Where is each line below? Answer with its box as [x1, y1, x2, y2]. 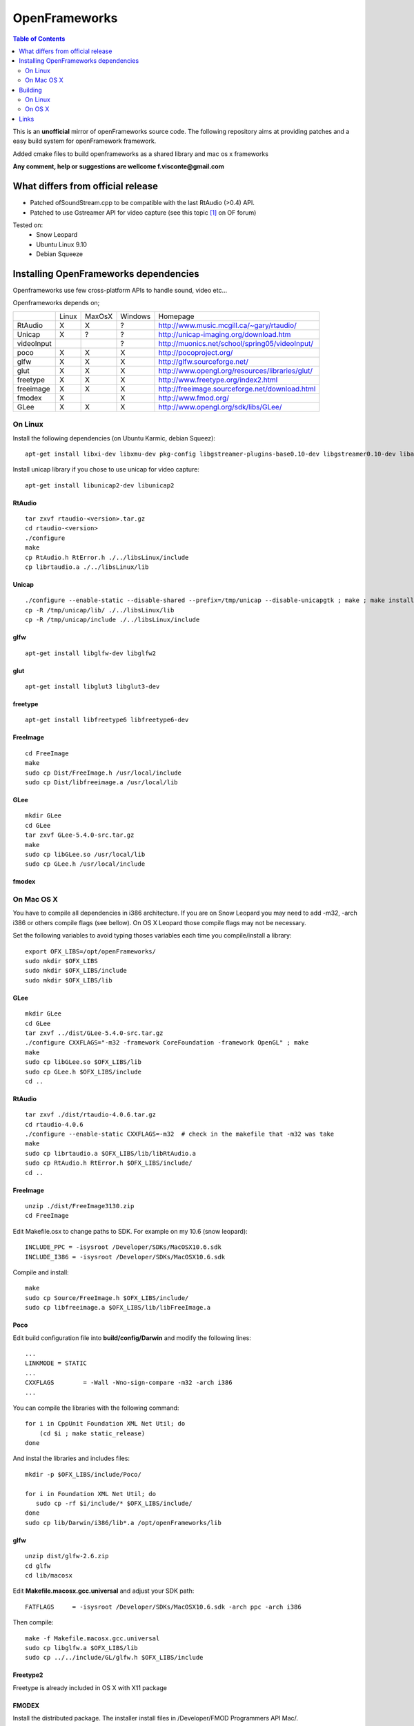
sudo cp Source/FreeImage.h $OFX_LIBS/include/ [25, 1294, 189, 1301]
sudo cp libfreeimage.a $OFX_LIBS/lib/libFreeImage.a [25, 1303, 210, 1312]
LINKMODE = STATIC [25, 1359, 88, 1367]
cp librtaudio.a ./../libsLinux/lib [25, 563, 149, 571]
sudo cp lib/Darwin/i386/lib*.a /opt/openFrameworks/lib [25, 1519, 222, 1526]
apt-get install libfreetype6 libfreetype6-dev [25, 716, 189, 724]
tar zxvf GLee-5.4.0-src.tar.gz [25, 831, 135, 839]
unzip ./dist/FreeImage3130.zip [25, 1202, 135, 1210]
